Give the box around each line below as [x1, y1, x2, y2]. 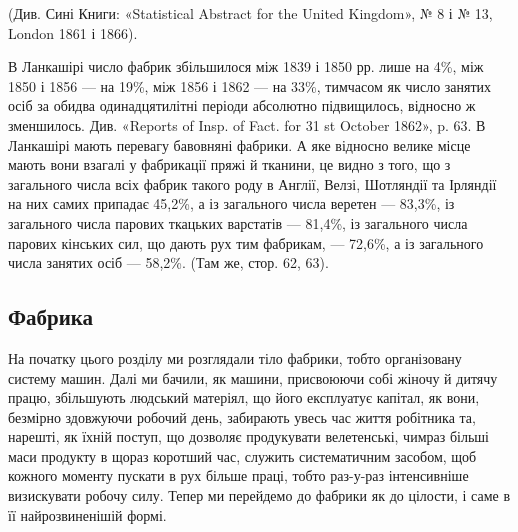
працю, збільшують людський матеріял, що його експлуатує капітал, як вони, [8, 387, 480, 408]
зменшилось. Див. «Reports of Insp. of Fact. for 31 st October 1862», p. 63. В [8, 114, 486, 135]
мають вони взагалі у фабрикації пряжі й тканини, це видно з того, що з [8, 154, 451, 175]
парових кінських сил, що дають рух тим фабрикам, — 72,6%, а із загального [8, 232, 484, 253]
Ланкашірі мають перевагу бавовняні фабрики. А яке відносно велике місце [8, 134, 471, 155]
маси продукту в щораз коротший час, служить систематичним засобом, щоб [8, 445, 477, 466]
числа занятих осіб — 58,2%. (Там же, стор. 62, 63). [8, 252, 329, 273]
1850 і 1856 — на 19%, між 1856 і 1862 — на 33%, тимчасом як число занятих [8, 75, 492, 96]
